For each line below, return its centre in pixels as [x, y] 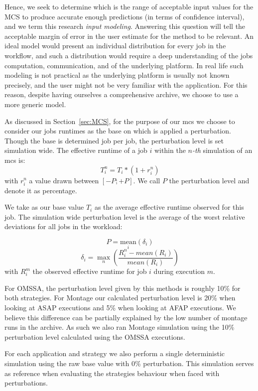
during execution [179, 271]
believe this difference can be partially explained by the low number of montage [126, 317]
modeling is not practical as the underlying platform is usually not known [117, 75]
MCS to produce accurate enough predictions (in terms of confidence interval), [125, 16]
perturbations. [26, 383]
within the [170, 150]
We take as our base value [44, 207]
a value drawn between [64, 180]
